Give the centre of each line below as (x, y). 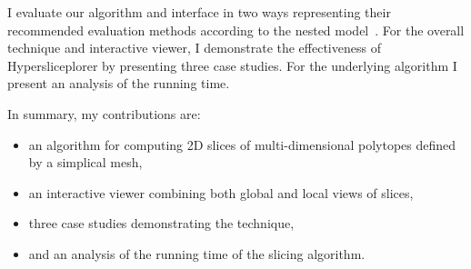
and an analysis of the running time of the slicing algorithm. (197, 253)
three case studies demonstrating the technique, (161, 223)
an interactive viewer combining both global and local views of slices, (221, 192)
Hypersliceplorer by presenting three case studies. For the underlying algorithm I (232, 65)
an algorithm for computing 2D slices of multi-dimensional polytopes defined (242, 144)
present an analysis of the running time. (119, 83)
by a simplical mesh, (85, 162)
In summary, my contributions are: (104, 113)
